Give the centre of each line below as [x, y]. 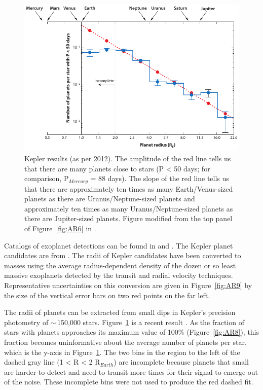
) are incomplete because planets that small [181, 362]
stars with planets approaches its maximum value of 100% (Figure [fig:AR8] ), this [132, 332]
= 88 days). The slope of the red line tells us [160, 178]
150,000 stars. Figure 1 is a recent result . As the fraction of [151, 322]
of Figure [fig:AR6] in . [60, 228]
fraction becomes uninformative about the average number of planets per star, [125, 342]
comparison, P [47, 178]
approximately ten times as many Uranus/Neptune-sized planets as [129, 208]
